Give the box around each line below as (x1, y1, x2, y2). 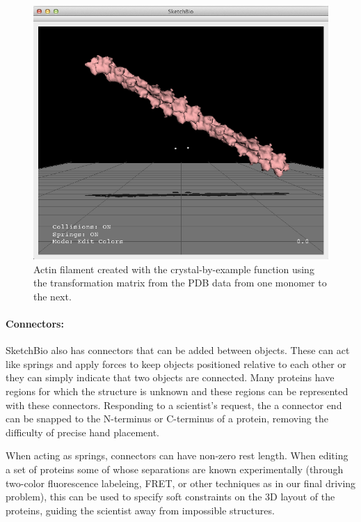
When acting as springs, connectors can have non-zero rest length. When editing (6, 448, 348, 463)
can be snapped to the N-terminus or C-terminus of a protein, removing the (6, 411, 328, 426)
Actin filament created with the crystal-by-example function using (33, 261, 314, 276)
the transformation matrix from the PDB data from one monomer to (33, 275, 327, 290)
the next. (33, 289, 72, 303)
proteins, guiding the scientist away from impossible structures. (6, 502, 275, 517)
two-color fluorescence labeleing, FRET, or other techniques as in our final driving (6, 475, 356, 490)
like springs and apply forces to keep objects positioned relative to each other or (6, 356, 346, 371)
